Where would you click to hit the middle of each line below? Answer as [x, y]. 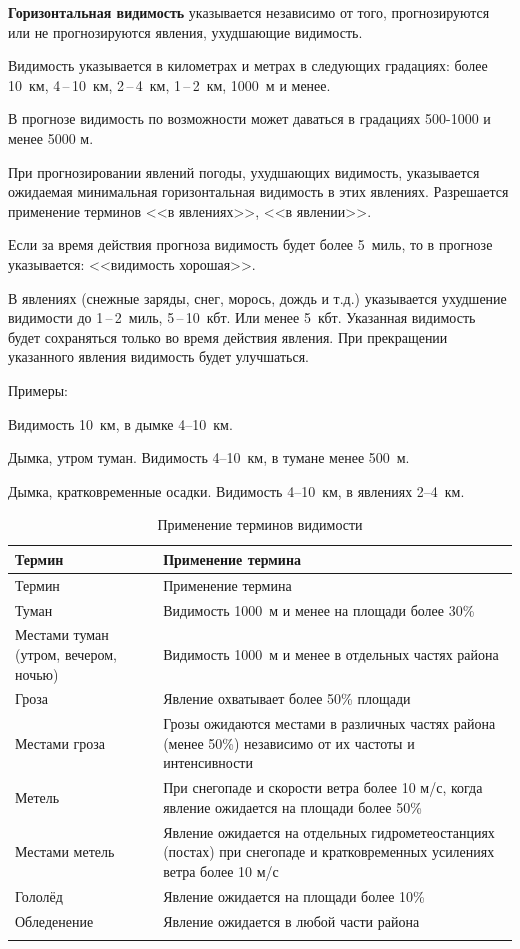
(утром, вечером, [66, 654]
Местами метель [65, 851]
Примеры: [38, 389]
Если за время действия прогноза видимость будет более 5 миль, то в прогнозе [250, 244]
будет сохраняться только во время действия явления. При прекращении [228, 336]
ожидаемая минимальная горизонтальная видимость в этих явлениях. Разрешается [258, 191]
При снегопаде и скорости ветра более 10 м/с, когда [323, 787]
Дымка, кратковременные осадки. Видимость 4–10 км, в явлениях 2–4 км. [236, 490]
